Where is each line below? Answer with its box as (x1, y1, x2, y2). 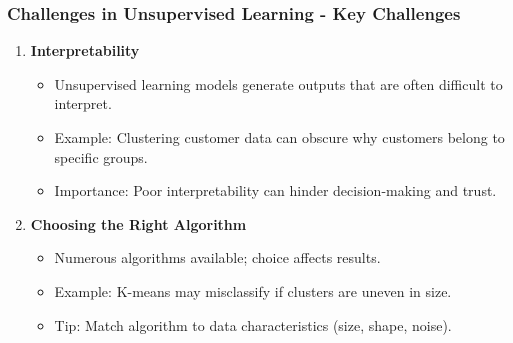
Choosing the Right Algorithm (30, 213, 247, 234)
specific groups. (54, 146, 148, 167)
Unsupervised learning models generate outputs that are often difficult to (54, 73, 503, 94)
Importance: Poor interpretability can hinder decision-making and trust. (54, 180, 497, 201)
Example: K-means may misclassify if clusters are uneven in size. (54, 280, 452, 301)
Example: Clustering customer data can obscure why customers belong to (54, 127, 505, 147)
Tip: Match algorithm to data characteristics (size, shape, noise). (54, 314, 452, 335)
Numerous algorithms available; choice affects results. (54, 247, 381, 268)
